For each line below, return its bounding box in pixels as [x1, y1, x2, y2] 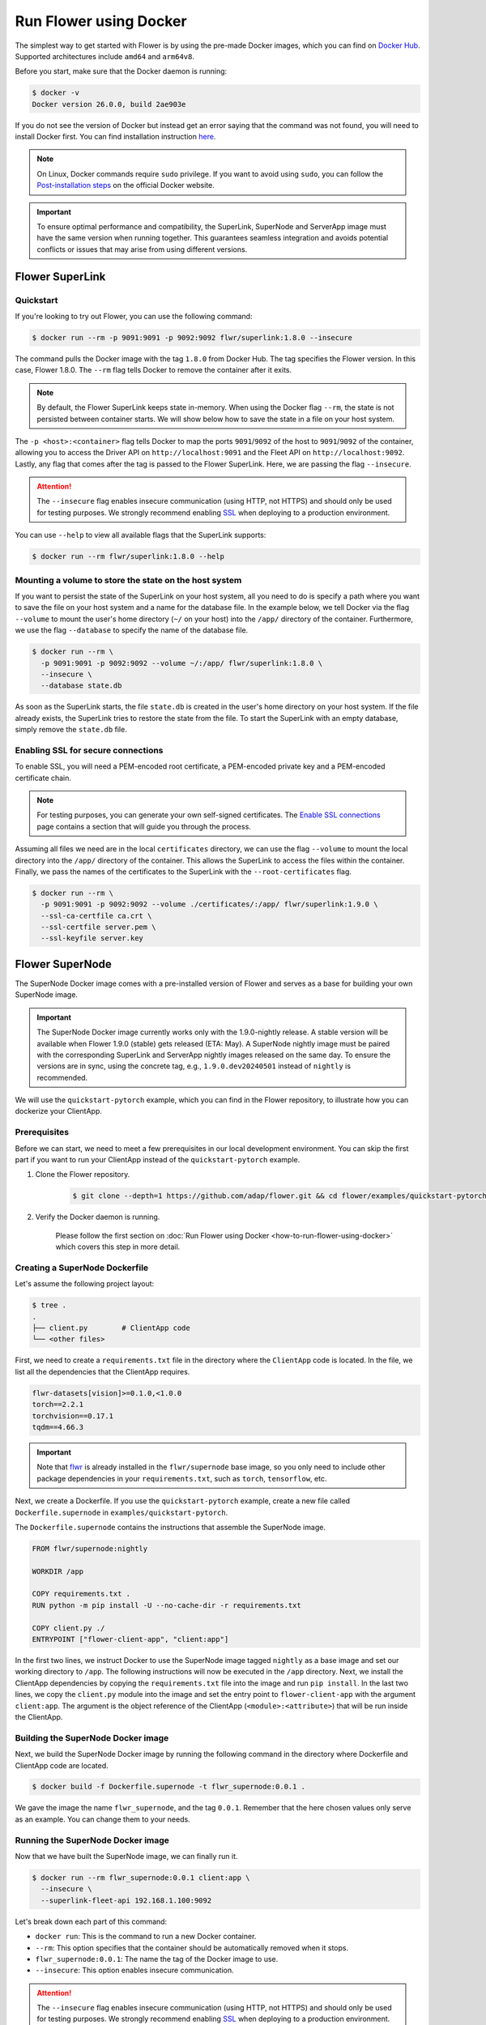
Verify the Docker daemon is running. [35, 1212, 160, 1222]
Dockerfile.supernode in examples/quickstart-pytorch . [15, 1507, 228, 1517]
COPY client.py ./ [32, 1623, 105, 1632]
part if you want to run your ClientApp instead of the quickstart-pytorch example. [15, 1155, 301, 1165]
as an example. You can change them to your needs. [15, 1814, 190, 1824]
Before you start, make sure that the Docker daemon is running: [15, 66, 228, 76]
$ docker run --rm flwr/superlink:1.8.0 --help [32, 552, 224, 561]
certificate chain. [15, 773, 72, 782]
